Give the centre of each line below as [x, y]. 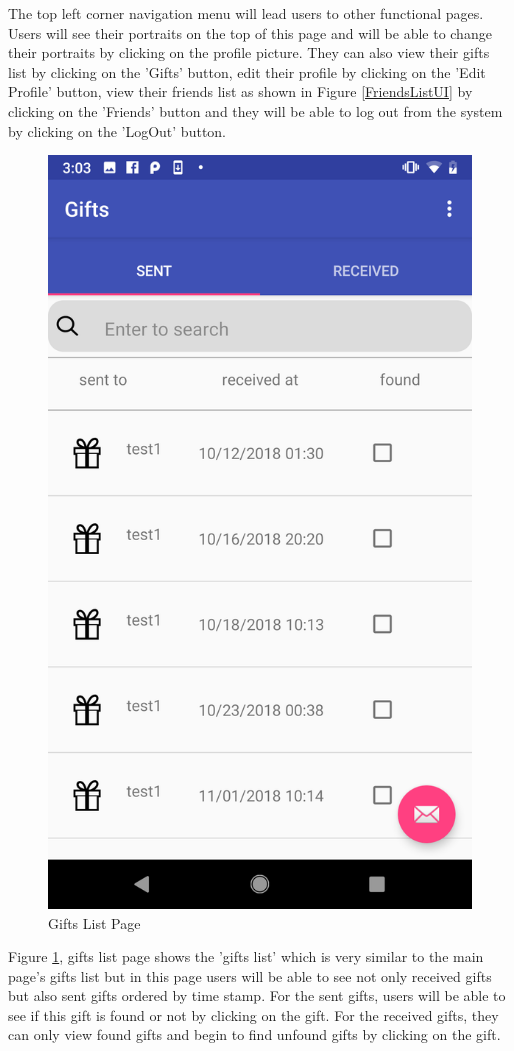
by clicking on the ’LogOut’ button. [117, 130]
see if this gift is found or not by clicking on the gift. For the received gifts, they [253, 1014]
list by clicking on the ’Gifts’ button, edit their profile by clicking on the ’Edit [247, 71]
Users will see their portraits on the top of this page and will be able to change [250, 32]
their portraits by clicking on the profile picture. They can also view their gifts [249, 52]
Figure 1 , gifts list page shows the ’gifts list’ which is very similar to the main [246, 956]
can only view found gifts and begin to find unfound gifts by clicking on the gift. [254, 1034]
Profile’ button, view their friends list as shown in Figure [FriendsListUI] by [240, 91]
